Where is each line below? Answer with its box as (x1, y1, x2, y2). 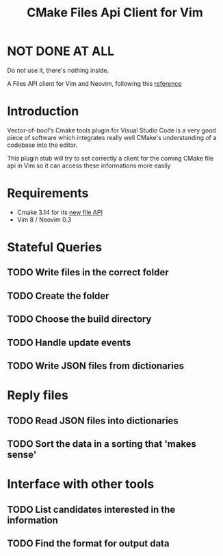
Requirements (7, 185, 89, 201)
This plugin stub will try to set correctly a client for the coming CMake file (7, 154, 214, 162)
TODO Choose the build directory (7, 314, 152, 325)
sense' (7, 448, 37, 461)
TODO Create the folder (7, 290, 109, 301)
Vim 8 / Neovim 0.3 (16, 215, 72, 224)
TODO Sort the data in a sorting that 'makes (7, 438, 197, 450)
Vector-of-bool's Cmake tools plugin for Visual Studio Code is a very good (7, 126, 217, 135)
